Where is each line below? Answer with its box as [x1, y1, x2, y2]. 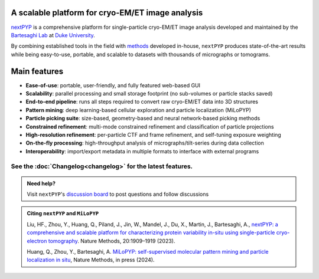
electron [27, 237, 47, 244]
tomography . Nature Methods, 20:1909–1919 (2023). [48, 237, 175, 244]
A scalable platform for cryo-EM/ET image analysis [11, 8, 203, 18]
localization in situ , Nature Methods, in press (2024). [27, 257, 155, 264]
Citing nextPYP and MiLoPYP [27, 210, 99, 217]
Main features [11, 66, 64, 76]
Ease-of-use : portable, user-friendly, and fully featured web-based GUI [25, 81, 201, 88]
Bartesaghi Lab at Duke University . [11, 31, 96, 38]
